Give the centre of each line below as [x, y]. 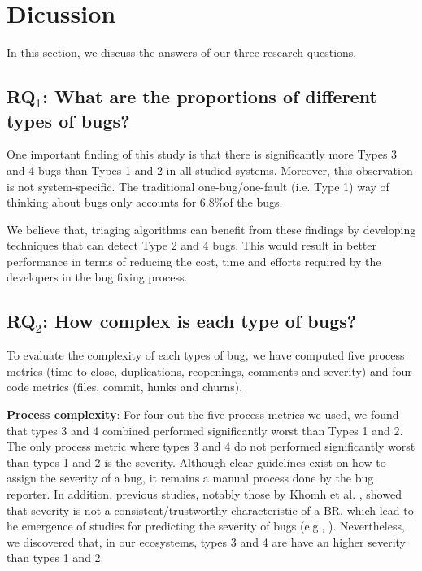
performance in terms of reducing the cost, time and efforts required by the [194, 261]
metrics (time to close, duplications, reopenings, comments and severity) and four [209, 370]
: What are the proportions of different [210, 96]
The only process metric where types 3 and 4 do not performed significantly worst [211, 446]
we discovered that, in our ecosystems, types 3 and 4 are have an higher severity [206, 541]
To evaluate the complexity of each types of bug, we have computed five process [206, 355]
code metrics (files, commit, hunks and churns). [125, 387]
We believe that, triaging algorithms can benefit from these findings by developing [211, 229]
